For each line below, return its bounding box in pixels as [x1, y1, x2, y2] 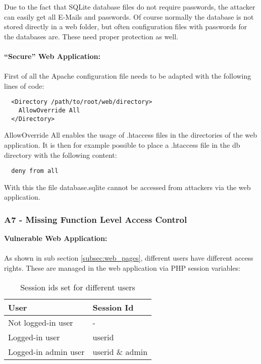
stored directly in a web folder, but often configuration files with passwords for [4, 21, 247, 32]
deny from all [11, 167, 59, 175]
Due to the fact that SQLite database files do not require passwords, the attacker [4, 2, 255, 12]
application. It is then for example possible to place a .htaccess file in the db [4, 139, 240, 150]
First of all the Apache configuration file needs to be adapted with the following [4, 71, 251, 81]
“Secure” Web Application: [4, 50, 100, 61]
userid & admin [92, 345, 148, 357]
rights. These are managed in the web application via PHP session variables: [4, 262, 241, 273]
